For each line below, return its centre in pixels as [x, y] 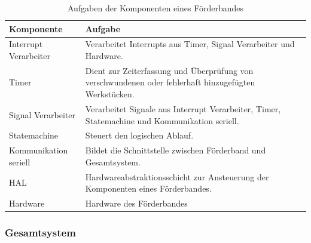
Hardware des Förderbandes [136, 203]
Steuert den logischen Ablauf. [139, 135]
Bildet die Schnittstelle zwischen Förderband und [176, 150]
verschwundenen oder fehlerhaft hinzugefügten [170, 82]
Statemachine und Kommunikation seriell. [162, 120]
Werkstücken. [110, 94]
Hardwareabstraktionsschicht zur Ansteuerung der [177, 176]
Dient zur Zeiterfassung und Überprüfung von [169, 70]
